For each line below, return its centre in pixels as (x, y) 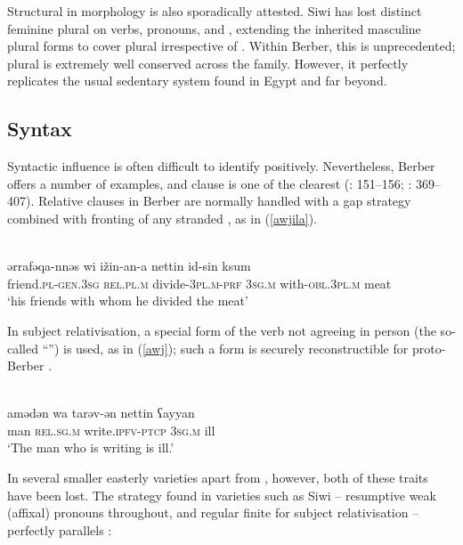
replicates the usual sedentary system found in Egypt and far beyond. (197, 81)
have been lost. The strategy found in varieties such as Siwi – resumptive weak (222, 495)
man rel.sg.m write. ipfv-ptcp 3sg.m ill (111, 430)
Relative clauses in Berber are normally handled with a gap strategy (224, 201)
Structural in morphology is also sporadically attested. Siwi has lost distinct (215, 11)
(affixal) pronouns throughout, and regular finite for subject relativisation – (213, 512)
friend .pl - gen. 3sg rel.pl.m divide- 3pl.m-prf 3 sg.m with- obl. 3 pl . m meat (199, 283)
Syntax (40, 129)
